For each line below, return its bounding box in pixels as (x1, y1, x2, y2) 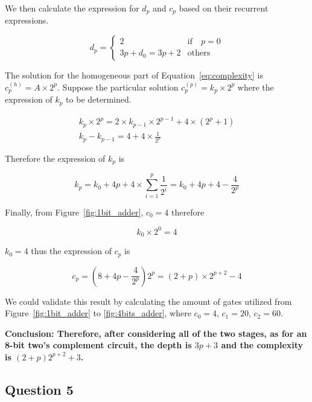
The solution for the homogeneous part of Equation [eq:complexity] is (5, 69, 263, 81)
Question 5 (5, 380, 74, 398)
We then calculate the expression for (5, 2, 139, 14)
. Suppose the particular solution (57, 80, 179, 93)
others (187, 49, 211, 58)
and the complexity (221, 339, 304, 351)
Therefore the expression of (5, 152, 106, 164)
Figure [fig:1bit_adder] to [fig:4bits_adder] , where (5, 307, 191, 319)
